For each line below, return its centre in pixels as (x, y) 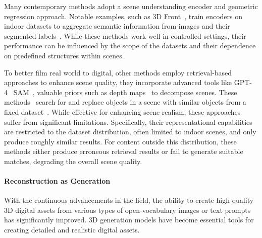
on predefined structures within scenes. (64, 55)
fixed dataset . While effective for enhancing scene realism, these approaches (122, 111)
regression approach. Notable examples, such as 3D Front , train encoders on (123, 16)
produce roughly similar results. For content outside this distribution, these (120, 141)
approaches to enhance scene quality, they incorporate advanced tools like (118, 82)
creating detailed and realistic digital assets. (72, 230)
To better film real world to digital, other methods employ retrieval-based (118, 72)
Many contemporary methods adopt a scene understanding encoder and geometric (131, 6)
